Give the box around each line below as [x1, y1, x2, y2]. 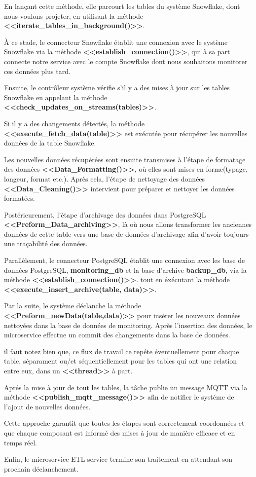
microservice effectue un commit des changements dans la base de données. [4, 330, 230, 340]
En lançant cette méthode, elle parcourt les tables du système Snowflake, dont [4, 1, 240, 11]
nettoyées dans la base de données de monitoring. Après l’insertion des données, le [4, 320, 253, 330]
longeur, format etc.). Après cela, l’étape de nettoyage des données [4, 173, 205, 183]
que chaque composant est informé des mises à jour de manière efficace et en [4, 427, 235, 438]
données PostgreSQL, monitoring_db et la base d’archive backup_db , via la [4, 264, 247, 275]
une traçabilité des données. [4, 238, 88, 249]
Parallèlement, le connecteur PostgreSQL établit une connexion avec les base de [4, 255, 245, 265]
